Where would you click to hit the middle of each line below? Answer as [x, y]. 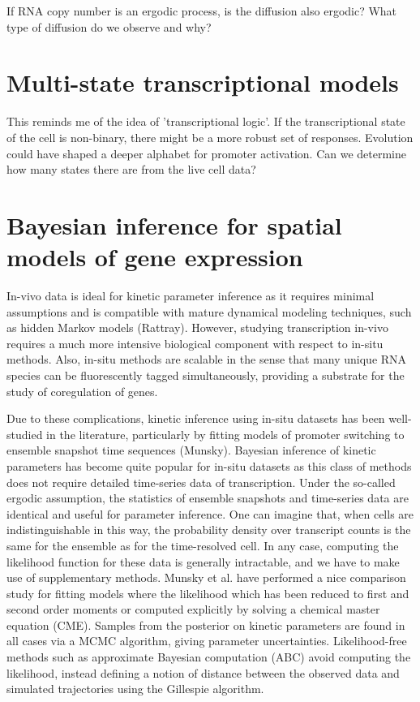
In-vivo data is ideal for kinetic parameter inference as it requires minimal [191, 295]
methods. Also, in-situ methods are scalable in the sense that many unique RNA [207, 359]
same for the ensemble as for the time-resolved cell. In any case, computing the [203, 545]
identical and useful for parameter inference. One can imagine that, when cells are [210, 513]
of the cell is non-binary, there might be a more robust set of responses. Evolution [210, 137]
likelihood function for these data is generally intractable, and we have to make [203, 561]
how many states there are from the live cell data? [131, 169]
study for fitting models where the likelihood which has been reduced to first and [208, 593]
